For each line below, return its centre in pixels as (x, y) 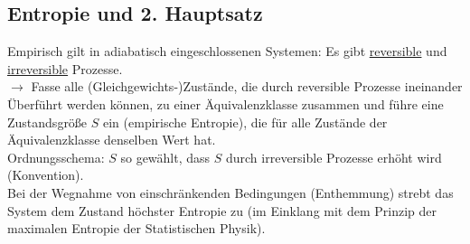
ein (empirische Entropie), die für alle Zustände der (245, 122)
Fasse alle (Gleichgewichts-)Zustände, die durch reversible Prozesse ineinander (247, 86)
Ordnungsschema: (56, 157)
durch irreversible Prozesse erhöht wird (334, 157)
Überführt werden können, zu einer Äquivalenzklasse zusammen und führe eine (226, 103)
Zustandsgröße (47, 122)
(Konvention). (46, 175)
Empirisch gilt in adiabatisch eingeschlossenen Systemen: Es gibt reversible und (227, 51)
